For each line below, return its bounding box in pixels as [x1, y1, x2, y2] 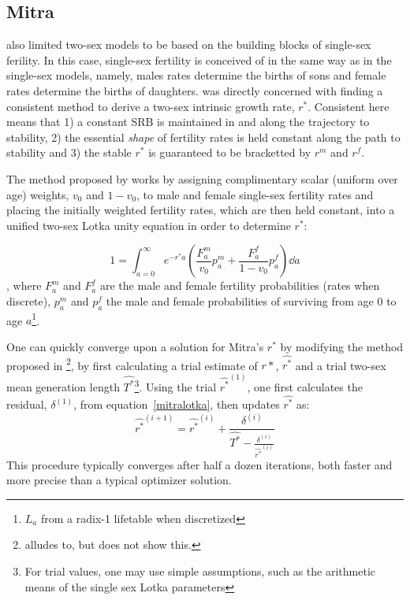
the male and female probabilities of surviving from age [106, 292, 374, 309]
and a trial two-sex [295, 357, 386, 373]
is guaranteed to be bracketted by [148, 144, 311, 161]
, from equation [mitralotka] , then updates [73, 396, 280, 413]
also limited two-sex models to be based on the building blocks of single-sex [6, 36, 371, 53]
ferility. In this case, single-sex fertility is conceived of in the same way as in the [6, 51, 392, 68]
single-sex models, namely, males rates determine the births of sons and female [6, 67, 386, 83]
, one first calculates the [247, 378, 363, 394]
